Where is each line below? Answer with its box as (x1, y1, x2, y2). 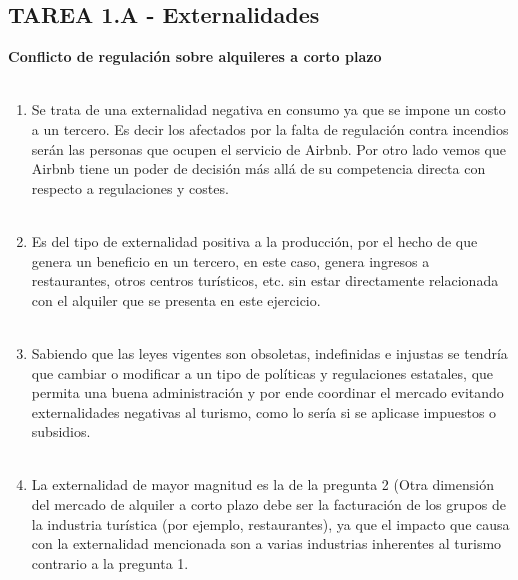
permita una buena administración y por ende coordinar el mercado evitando (31, 382, 504, 403)
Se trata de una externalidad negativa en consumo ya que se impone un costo (31, 99, 506, 120)
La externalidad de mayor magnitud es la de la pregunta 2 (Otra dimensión (31, 474, 494, 495)
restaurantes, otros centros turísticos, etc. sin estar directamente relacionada (31, 270, 499, 291)
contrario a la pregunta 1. (31, 552, 189, 573)
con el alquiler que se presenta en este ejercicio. (31, 289, 321, 310)
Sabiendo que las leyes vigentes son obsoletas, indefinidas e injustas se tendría (31, 342, 508, 363)
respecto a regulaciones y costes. (31, 177, 229, 198)
